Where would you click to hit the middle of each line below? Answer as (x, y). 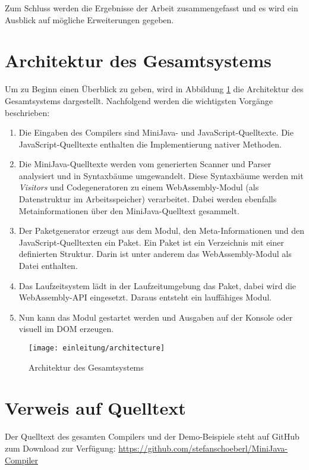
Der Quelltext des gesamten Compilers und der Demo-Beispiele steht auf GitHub (152, 436)
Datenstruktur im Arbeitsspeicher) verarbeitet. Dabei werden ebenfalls (148, 199)
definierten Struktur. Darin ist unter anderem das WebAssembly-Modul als (155, 254)
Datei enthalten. (48, 266)
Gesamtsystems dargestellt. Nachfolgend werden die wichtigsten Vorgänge (139, 100)
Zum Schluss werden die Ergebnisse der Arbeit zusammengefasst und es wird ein (152, 8)
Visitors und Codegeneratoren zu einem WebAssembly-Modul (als (139, 187)
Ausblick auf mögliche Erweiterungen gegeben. (89, 19)
